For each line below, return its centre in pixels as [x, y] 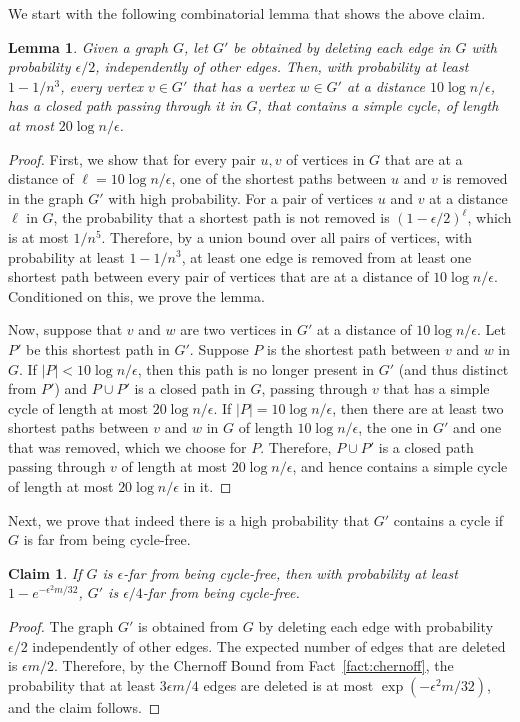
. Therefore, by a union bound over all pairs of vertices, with [287, 236]
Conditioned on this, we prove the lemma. [136, 295]
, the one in [393, 427]
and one [477, 427]
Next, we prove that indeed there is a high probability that [189, 519]
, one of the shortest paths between [279, 178]
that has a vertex [243, 85]
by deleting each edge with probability [376, 626]
